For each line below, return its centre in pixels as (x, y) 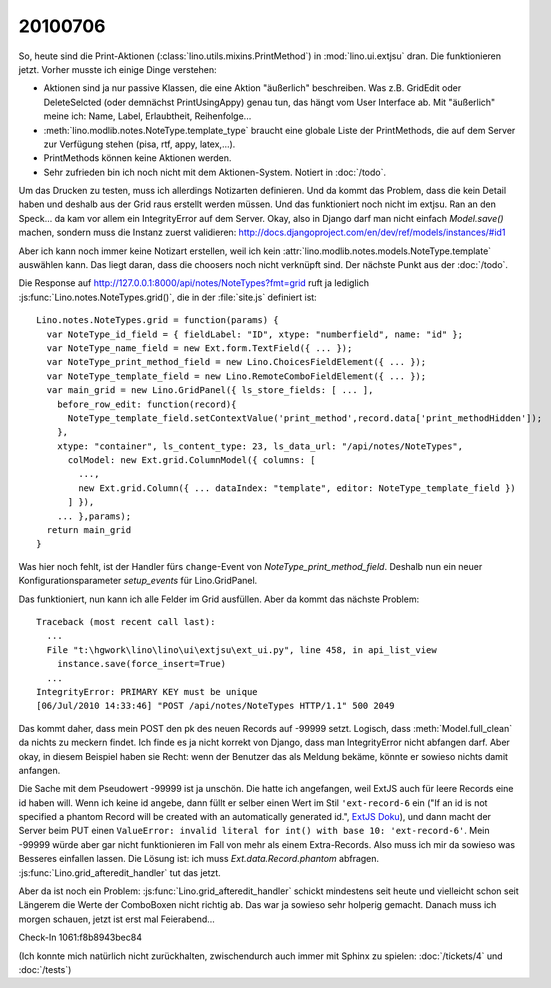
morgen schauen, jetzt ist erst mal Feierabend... (116, 919)
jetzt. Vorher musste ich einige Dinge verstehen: (117, 69)
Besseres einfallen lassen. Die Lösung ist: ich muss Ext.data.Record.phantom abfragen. (199, 859)
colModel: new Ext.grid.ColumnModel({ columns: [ (191, 460)
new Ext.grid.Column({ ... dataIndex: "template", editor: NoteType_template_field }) (297, 488)
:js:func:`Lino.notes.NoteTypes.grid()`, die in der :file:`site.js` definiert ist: (167, 297)
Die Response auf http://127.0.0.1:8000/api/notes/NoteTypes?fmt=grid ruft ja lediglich (194, 283)
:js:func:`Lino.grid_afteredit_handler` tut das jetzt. (120, 872)
